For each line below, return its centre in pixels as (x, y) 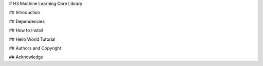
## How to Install (26, 30)
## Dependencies (27, 21)
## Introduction (25, 13)
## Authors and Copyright (35, 48)
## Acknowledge (26, 57)
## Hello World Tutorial (32, 39)
